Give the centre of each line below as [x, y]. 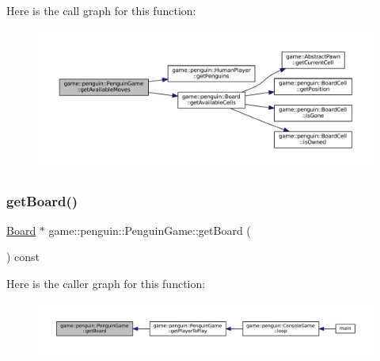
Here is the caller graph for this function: [106, 283]
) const [23, 257]
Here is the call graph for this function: [101, 10]
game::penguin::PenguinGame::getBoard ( [150, 230]
